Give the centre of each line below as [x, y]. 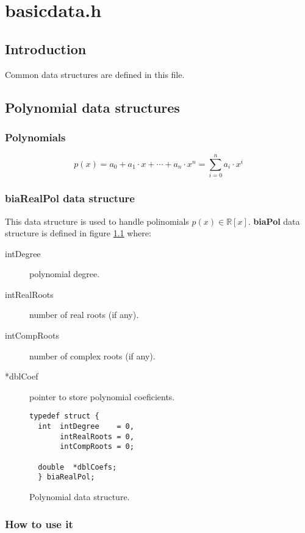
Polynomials [35, 137]
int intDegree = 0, [86, 427]
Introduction [46, 48]
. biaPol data [274, 221]
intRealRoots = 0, [97, 436]
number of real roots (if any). [84, 315]
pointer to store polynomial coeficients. [102, 396]
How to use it [39, 524]
